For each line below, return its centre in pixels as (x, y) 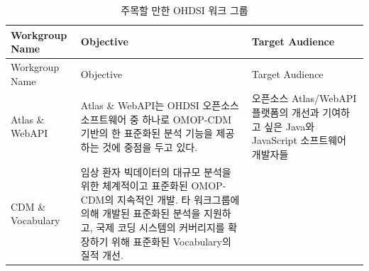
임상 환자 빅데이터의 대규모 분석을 (156, 171)
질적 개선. (102, 255)
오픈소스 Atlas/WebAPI (304, 98)
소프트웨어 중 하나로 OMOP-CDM (156, 119)
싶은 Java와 (290, 126)
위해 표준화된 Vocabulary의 (171, 241)
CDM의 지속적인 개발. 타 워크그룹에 (160, 199)
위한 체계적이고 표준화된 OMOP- (153, 186)
